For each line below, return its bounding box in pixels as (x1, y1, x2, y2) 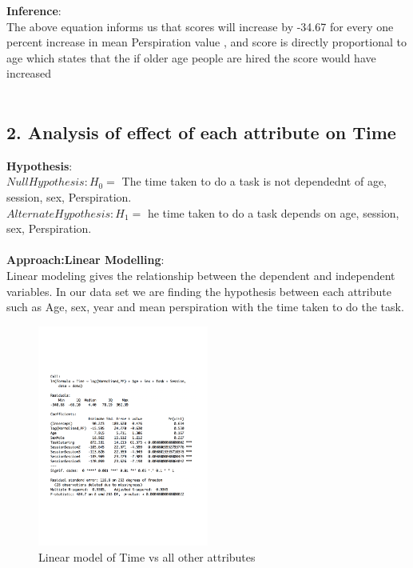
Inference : (6, 2, 62, 18)
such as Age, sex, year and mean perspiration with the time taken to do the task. (6, 298, 404, 315)
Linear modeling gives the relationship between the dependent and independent (6, 266, 395, 283)
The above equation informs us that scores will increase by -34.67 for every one (6, 18, 394, 34)
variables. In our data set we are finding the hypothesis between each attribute (6, 282, 391, 299)
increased (6, 65, 52, 82)
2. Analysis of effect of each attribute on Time (6, 119, 396, 144)
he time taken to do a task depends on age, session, (147, 204, 399, 221)
